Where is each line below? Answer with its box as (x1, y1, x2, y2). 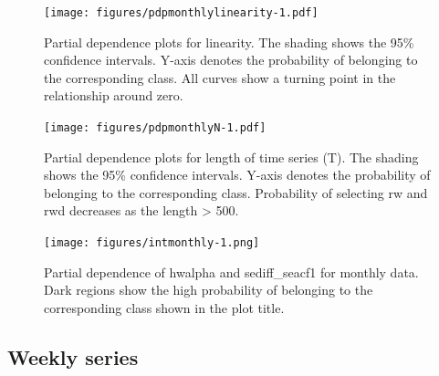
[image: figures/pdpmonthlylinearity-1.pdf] (44, 6, 319, 19)
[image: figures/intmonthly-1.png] (44, 236, 260, 250)
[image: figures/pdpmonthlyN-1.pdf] (44, 121, 267, 135)
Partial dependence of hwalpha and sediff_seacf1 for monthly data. (44, 262, 419, 281)
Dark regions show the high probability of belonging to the (44, 280, 373, 299)
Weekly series (7, 342, 139, 371)
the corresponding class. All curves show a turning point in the (44, 68, 396, 87)
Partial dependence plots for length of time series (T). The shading (44, 147, 419, 166)
